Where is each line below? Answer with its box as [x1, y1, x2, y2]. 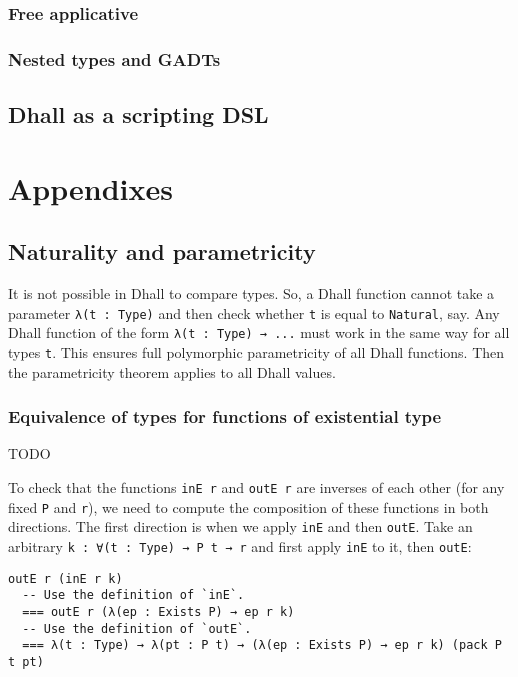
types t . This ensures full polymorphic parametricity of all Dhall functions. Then [8, 341, 505, 362]
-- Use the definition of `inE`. [22, 588, 245, 603]
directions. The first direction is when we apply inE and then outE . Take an [8, 516, 473, 537]
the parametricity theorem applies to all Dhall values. [8, 361, 336, 382]
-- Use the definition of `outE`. [22, 621, 252, 636]
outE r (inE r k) [8, 571, 123, 586]
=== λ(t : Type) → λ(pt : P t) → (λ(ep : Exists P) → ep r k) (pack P [22, 638, 502, 653]
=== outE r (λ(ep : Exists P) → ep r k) [22, 604, 295, 619]
